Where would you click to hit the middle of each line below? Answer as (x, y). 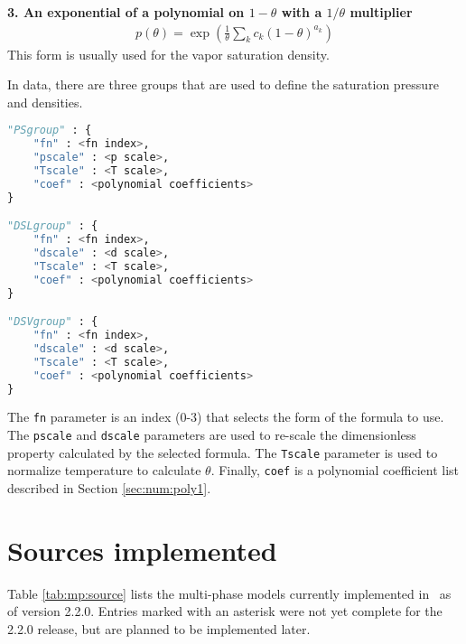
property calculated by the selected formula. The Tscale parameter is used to (223, 452)
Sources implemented (142, 550)
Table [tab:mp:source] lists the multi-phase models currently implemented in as (229, 593)
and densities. (45, 102)
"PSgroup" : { (50, 131)
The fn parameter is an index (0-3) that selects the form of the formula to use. (226, 417)
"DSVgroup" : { (53, 322)
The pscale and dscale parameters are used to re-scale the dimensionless (212, 435)
